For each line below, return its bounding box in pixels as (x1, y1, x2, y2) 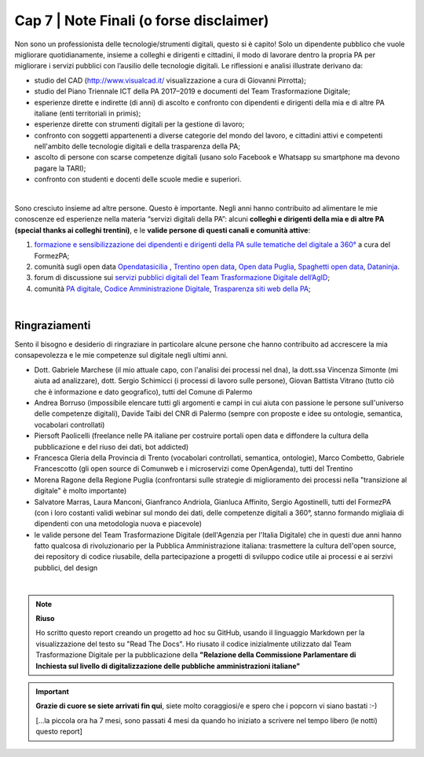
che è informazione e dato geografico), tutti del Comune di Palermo (34, 387, 253, 396)
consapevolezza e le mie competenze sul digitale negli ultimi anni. (14, 351, 228, 360)
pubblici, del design (34, 563, 98, 572)
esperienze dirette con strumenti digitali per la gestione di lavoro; (34, 119, 245, 129)
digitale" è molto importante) (34, 486, 127, 495)
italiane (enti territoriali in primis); (34, 108, 141, 118)
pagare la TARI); (34, 164, 86, 173)
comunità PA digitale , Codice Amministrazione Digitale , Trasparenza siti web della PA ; (34, 284, 312, 293)
